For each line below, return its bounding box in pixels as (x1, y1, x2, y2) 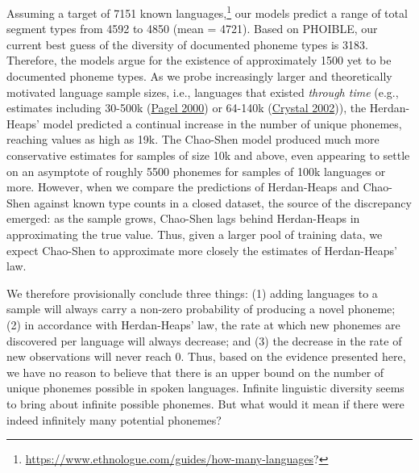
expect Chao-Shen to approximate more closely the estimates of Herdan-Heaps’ (6, 241, 397, 258)
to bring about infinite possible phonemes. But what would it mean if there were (6, 395, 404, 412)
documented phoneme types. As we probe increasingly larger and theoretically (6, 68, 392, 85)
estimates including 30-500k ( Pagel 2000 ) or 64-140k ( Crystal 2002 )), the (6, 99, 367, 116)
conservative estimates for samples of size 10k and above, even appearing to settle (6, 147, 410, 163)
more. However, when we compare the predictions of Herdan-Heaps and (6, 178, 359, 195)
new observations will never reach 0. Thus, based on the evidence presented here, (6, 348, 406, 365)
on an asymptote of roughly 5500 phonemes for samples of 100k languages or (6, 162, 386, 179)
